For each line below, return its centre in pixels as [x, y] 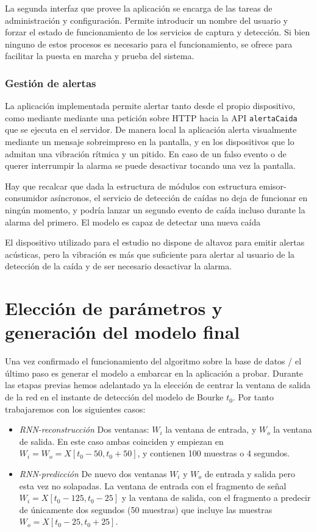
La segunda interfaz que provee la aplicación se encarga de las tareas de [139, 8]
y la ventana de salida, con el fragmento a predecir [216, 498]
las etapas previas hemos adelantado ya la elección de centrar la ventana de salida [158, 385]
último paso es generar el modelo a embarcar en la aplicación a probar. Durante [154, 373]
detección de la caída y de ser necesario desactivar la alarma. [119, 266]
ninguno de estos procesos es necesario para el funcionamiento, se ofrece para [149, 44]
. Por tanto [253, 397]
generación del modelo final [123, 332]
